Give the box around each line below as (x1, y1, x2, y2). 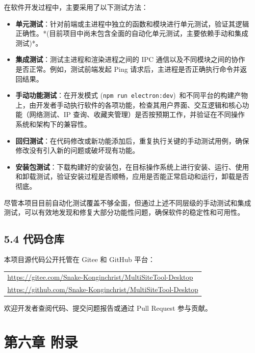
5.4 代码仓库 (4, 231, 64, 246)
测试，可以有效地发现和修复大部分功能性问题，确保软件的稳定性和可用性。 (4, 207, 244, 217)
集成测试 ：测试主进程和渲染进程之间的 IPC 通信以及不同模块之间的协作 (15, 54, 245, 64)
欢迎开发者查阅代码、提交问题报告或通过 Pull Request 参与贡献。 (4, 303, 212, 313)
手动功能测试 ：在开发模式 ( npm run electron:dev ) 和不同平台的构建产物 (15, 90, 248, 100)
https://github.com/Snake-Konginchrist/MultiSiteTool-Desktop (7, 284, 199, 294)
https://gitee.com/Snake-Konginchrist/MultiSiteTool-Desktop (7, 272, 193, 282)
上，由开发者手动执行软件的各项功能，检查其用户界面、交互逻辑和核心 (15, 99, 242, 110)
